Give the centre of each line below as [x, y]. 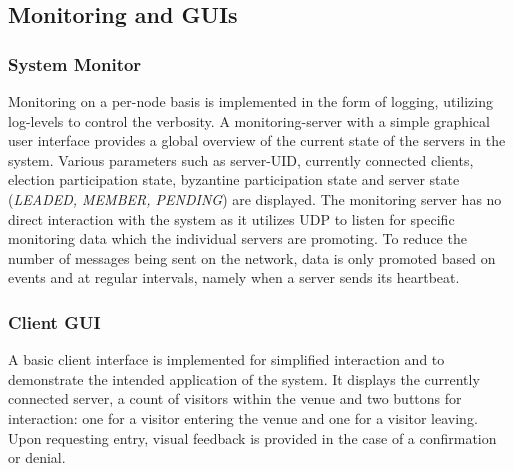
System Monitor [75, 63]
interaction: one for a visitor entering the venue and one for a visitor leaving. [243, 417]
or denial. [37, 457]
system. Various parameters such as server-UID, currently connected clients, [241, 159]
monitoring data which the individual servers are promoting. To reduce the [237, 238]
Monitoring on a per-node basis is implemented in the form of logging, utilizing [250, 101]
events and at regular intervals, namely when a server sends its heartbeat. [234, 277]
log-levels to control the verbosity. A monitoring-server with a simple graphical [249, 120]
